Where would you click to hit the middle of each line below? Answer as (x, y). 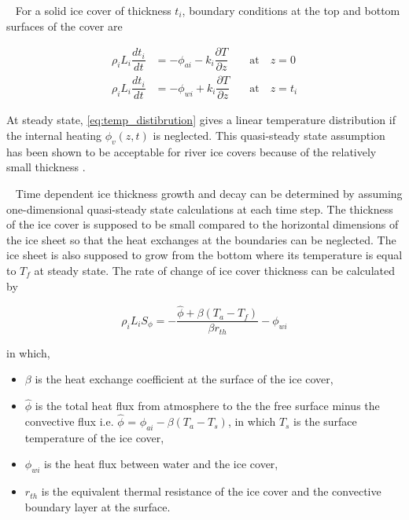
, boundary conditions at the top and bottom (291, 10)
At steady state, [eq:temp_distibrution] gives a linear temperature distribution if (201, 120)
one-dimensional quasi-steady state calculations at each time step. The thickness (200, 209)
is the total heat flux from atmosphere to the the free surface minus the (207, 406)
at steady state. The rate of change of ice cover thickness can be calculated (214, 270)
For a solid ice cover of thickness (93, 10)
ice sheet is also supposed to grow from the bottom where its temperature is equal (204, 255)
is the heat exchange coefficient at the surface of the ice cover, (184, 379)
